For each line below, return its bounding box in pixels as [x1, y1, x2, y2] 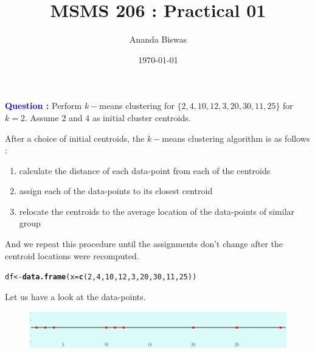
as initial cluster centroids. [92, 111, 191, 124]
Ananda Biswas [129, 33, 187, 46]
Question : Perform [5, 99, 82, 112]
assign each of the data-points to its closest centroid [19, 184, 213, 197]
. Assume [24, 111, 59, 124]
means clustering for [99, 99, 175, 112]
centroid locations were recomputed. [5, 249, 139, 262]
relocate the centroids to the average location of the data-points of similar [19, 204, 295, 217]
